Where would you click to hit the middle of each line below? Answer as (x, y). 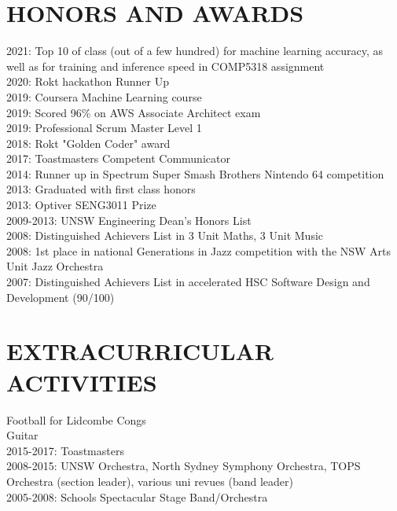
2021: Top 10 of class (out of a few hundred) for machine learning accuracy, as (195, 51)
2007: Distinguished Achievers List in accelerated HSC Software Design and (188, 282)
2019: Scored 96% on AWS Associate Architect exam (134, 112)
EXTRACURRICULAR (140, 351)
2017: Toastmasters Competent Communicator (118, 158)
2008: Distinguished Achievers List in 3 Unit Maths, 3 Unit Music (165, 235)
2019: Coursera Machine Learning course (104, 96)
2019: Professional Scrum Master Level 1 (104, 128)
